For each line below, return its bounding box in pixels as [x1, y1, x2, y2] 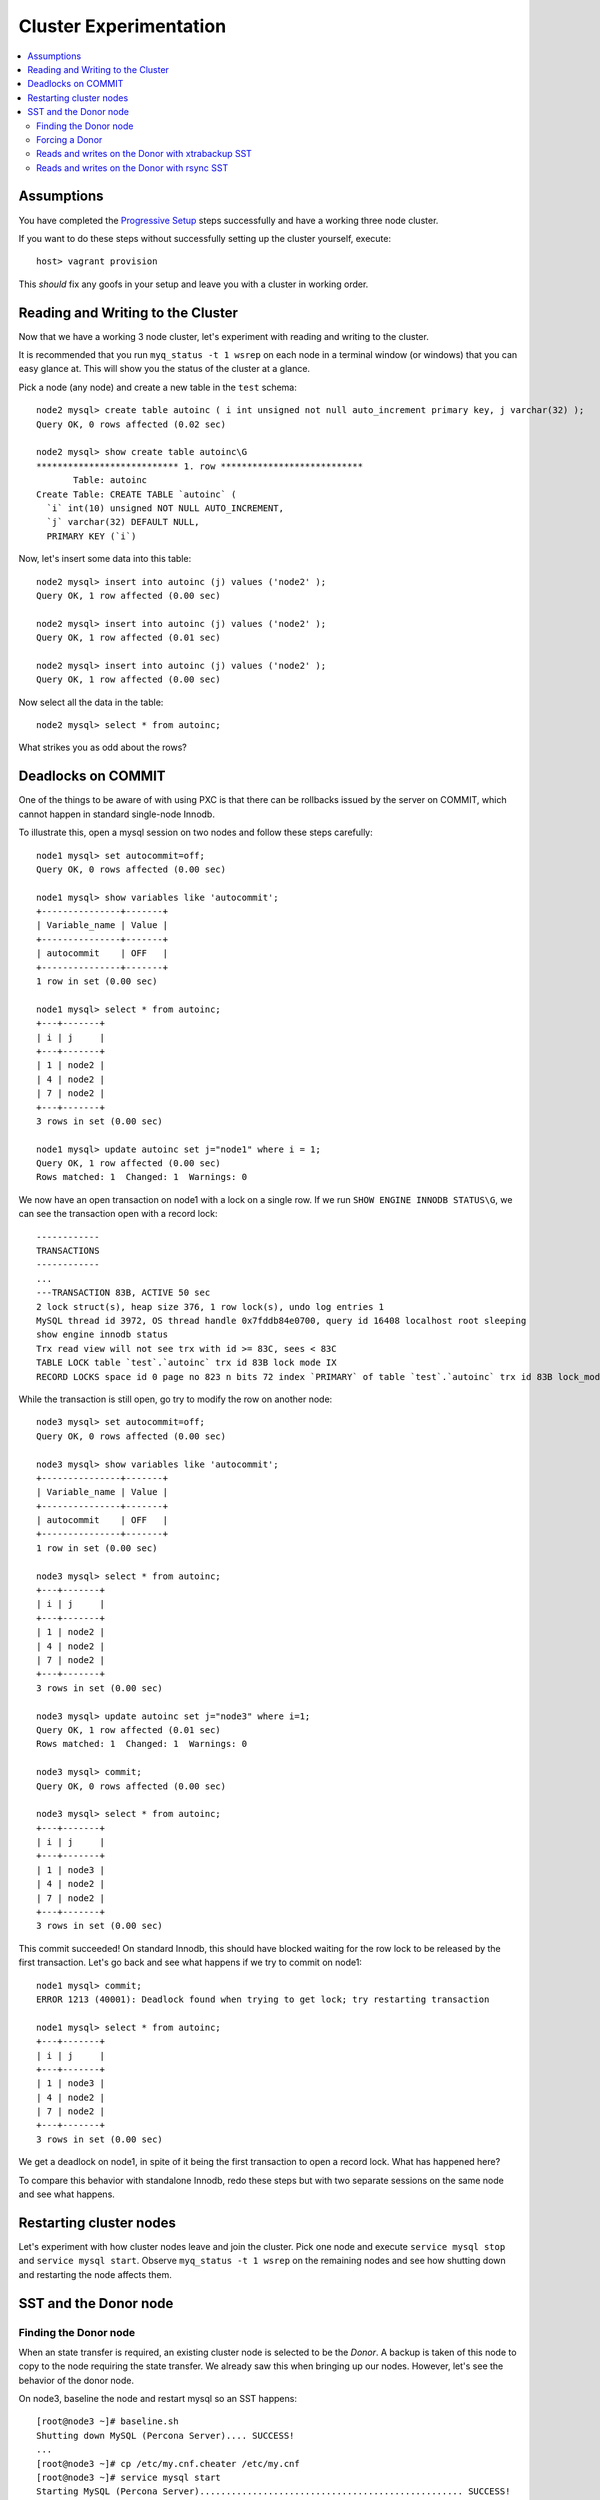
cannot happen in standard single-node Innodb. [18, 808, 215, 820]
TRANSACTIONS [36, 1245, 100, 1257]
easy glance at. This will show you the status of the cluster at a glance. [18, 363, 310, 375]
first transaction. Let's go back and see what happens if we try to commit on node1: [18, 1956, 362, 1969]
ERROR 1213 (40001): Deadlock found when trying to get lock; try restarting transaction [36, 1993, 490, 2005]
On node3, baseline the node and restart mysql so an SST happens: [18, 2393, 297, 2405]
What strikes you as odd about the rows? [18, 741, 187, 754]
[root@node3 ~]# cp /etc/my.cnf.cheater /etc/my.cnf [36, 2458, 300, 2469]
